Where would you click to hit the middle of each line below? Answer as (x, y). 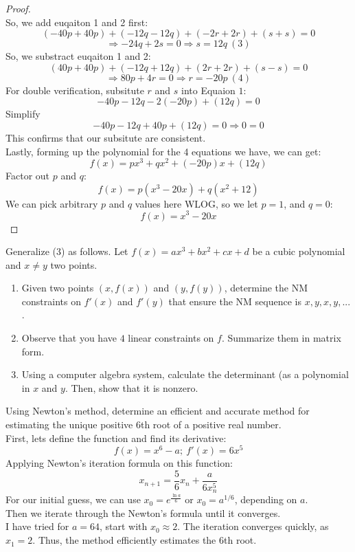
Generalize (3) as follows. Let (67, 251)
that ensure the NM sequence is (235, 301)
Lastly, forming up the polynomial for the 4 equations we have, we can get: (163, 151)
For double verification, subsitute (75, 90)
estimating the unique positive (69, 424)
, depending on (266, 499)
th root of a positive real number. (211, 424)
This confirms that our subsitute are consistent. (106, 137)
